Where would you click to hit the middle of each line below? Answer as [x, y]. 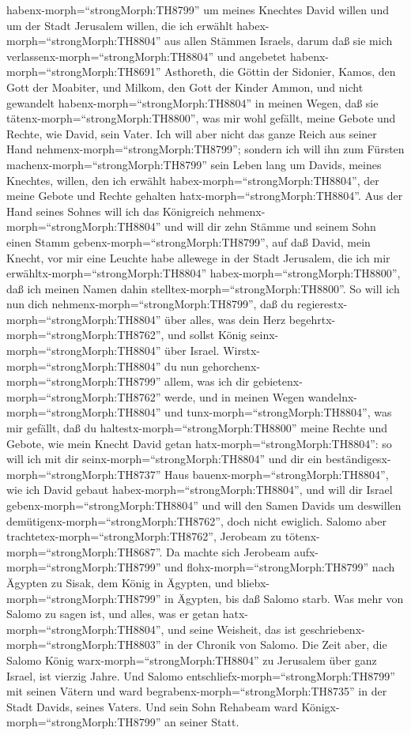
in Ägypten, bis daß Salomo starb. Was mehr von [284, 598]
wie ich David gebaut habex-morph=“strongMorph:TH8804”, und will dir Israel [200, 490]
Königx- [321, 706]
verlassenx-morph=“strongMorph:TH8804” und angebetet [147, 56]
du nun [182, 366]
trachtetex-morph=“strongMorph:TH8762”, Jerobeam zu [144, 536]
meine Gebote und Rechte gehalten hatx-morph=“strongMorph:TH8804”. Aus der [205, 196]
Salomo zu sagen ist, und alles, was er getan [113, 614]
